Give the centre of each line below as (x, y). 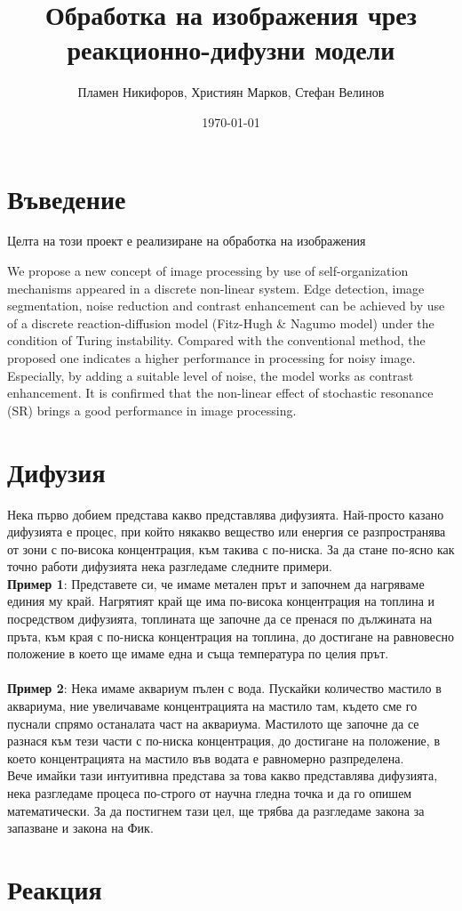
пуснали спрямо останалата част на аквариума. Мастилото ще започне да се (213, 723)
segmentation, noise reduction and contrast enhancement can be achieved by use (226, 306)
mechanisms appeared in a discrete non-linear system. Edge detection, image (216, 288)
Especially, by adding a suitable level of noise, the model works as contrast (211, 375)
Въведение (67, 198)
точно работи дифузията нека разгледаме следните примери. (170, 566)
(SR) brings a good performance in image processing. (152, 410)
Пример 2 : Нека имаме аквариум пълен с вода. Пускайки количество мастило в (224, 688)
